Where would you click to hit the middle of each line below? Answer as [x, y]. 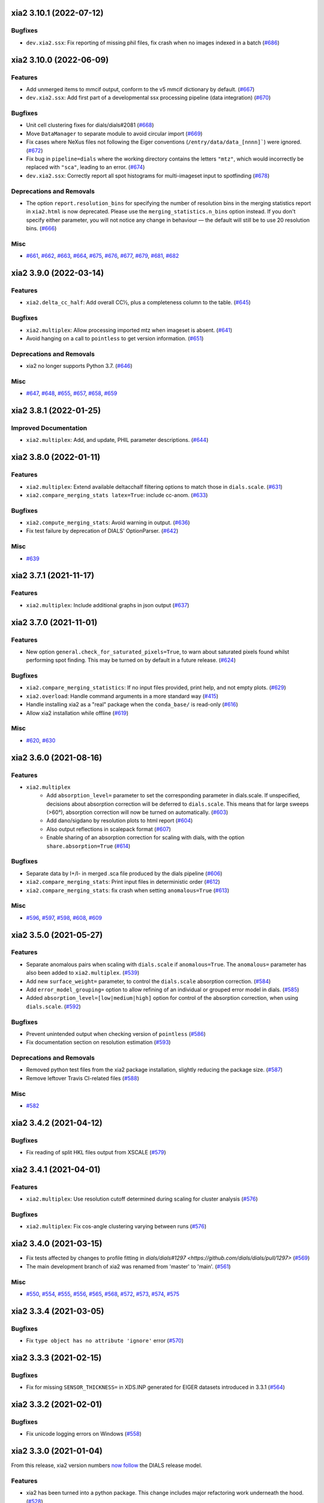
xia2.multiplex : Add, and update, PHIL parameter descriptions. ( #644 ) [117, 440]
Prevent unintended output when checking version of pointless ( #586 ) [116, 1033]
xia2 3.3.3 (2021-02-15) [56, 1358]
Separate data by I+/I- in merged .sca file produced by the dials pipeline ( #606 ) [124, 873]
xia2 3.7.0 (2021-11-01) [54, 622]
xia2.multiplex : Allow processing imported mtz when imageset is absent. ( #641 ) [129, 330]
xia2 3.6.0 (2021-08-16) [56, 758]
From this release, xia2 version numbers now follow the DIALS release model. [106, 1465]
